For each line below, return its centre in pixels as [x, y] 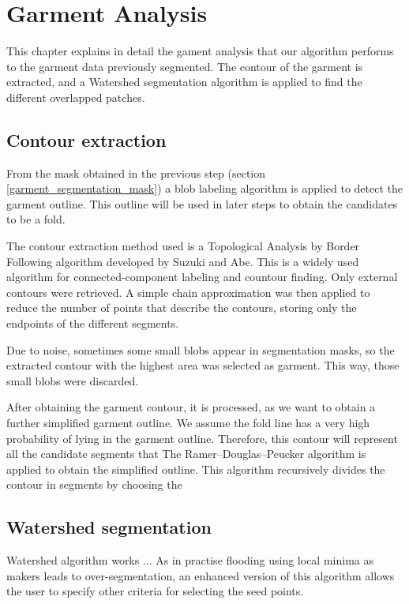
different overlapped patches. [76, 97]
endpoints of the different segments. [93, 323]
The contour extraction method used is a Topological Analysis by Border [183, 246]
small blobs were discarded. [73, 380]
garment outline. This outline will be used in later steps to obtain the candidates [202, 203]
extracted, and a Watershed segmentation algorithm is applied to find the [184, 82]
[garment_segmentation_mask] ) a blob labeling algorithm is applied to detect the [204, 188]
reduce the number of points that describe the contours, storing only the [182, 308]
